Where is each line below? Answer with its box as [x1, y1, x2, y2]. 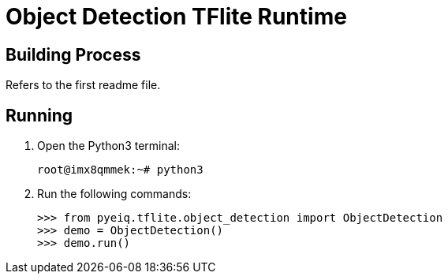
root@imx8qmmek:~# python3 [37, 163, 203, 177]
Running [6, 105, 73, 125]
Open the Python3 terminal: [37, 139, 181, 153]
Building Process [6, 44, 141, 65]
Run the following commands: [37, 187, 192, 201]
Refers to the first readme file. [6, 78, 161, 92]
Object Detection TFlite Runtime [6, 3, 347, 30]
